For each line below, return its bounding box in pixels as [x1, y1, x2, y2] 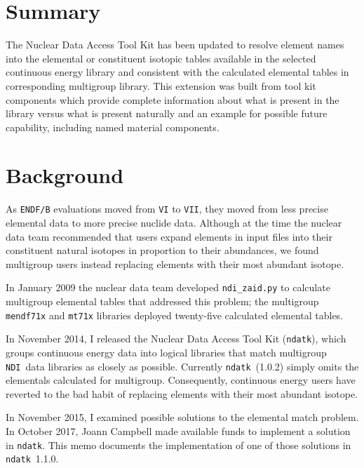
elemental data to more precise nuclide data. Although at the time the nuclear [6, 215, 342, 230]
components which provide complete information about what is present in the [6, 92, 339, 107]
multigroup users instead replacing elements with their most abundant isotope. [6, 256, 344, 271]
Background [6, 161, 124, 189]
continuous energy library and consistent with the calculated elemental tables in [6, 65, 349, 79]
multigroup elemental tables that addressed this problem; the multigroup [6, 294, 319, 309]
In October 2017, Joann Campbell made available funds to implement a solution [6, 424, 351, 439]
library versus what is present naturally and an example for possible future [6, 106, 328, 121]
